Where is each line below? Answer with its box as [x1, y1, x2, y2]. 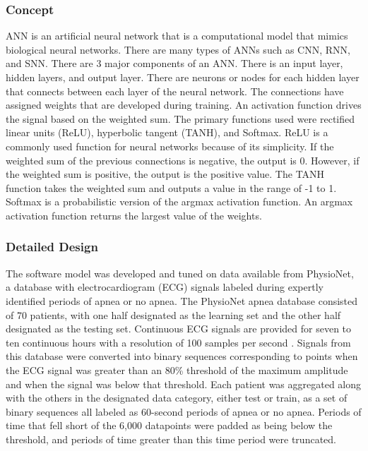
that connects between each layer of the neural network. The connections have [6, 83, 344, 98]
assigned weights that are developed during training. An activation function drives [6, 97, 362, 112]
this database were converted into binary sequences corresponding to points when [6, 349, 358, 363]
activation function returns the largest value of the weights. [6, 208, 262, 222]
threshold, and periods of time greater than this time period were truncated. [6, 431, 336, 446]
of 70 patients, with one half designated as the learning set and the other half [6, 307, 341, 322]
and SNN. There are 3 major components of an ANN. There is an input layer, [6, 56, 343, 71]
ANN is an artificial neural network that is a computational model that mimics [6, 28, 348, 43]
